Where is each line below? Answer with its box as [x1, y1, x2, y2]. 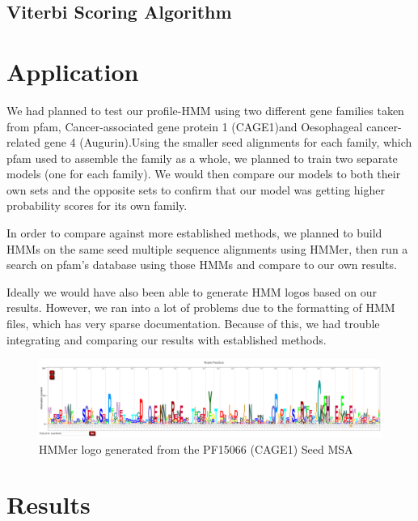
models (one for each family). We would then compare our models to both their [6, 165, 401, 182]
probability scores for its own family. [6, 197, 188, 214]
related [6, 134, 41, 151]
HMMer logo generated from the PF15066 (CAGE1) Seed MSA [39, 440, 353, 457]
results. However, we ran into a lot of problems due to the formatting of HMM [6, 299, 395, 316]
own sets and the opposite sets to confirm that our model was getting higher [6, 181, 385, 198]
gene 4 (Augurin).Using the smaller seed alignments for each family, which [44, 134, 412, 151]
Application [6, 54, 139, 88]
